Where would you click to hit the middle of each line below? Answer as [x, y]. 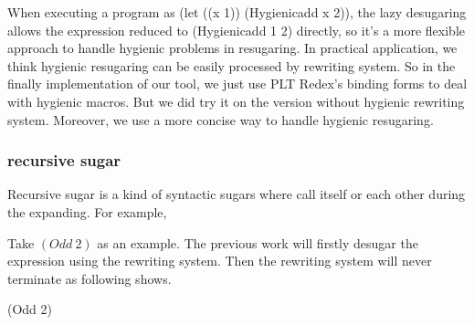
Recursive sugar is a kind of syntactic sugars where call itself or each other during [237, 194]
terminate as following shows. [90, 278]
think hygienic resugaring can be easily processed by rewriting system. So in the [232, 65]
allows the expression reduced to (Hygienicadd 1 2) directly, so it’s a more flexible [237, 30]
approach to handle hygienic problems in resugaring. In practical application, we [232, 48]
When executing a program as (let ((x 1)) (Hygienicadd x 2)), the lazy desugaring [237, 12]
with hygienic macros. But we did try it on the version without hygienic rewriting [236, 101]
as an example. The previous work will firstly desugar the [258, 242]
